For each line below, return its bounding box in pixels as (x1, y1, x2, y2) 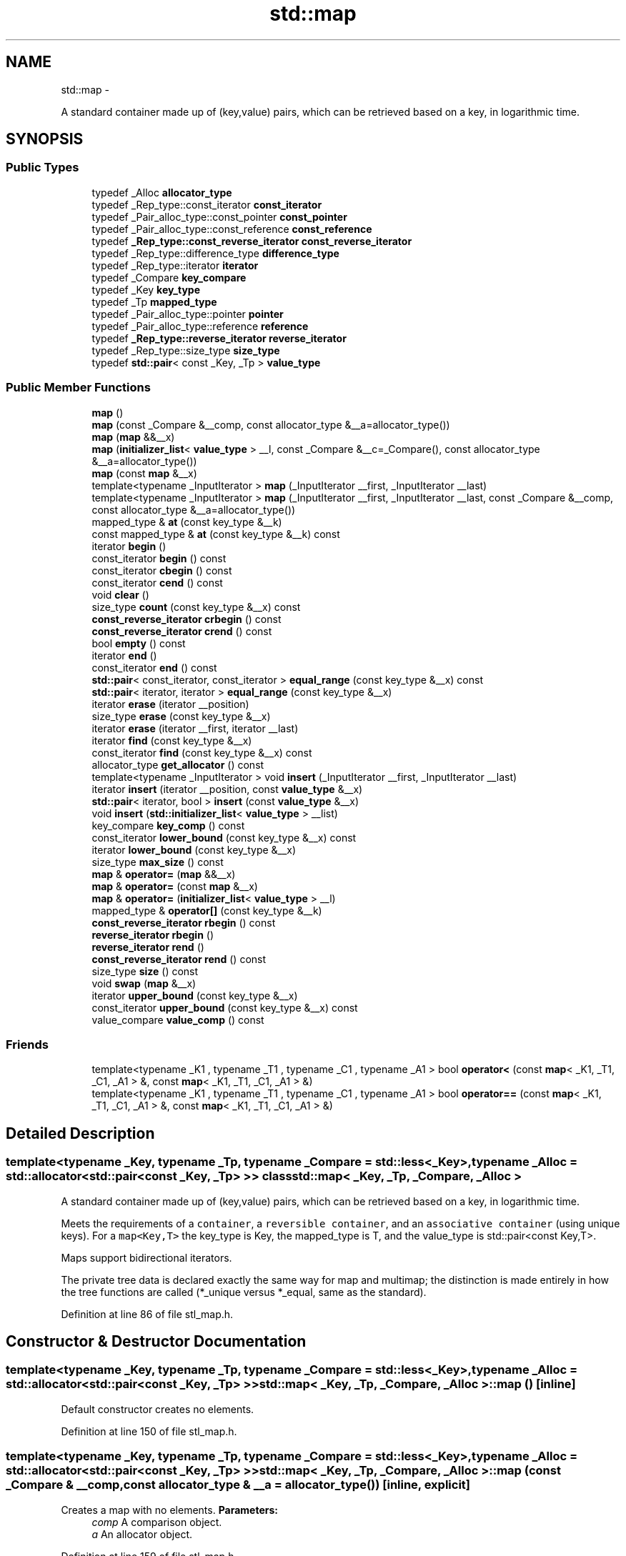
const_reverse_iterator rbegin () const (91, 916, 276, 929)
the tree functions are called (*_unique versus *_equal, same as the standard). (61, 1285, 427, 1298)
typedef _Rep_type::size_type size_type (91, 344, 280, 356)
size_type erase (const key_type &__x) (91, 709, 271, 722)
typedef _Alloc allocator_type (91, 186, 232, 199)
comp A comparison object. (91, 1515, 222, 1528)
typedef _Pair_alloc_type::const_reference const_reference (91, 222, 372, 235)
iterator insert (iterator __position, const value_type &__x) (91, 782, 363, 795)
